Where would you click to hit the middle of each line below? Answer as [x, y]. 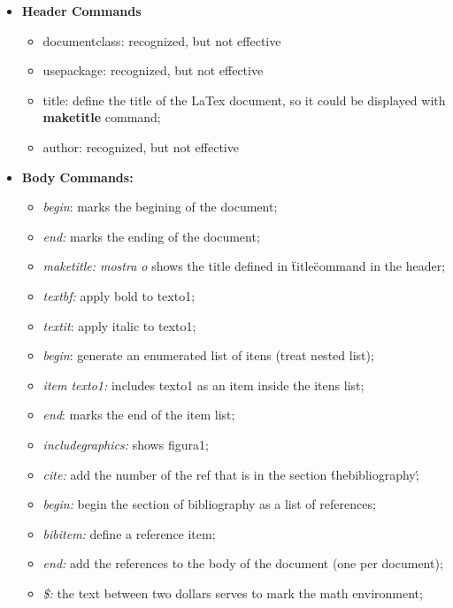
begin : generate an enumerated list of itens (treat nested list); [208, 355]
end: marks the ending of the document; [151, 236]
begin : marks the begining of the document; [160, 207]
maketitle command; [102, 117]
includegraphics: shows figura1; [126, 444]
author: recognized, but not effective [141, 146]
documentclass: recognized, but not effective [162, 40]
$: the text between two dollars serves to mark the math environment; [233, 593]
